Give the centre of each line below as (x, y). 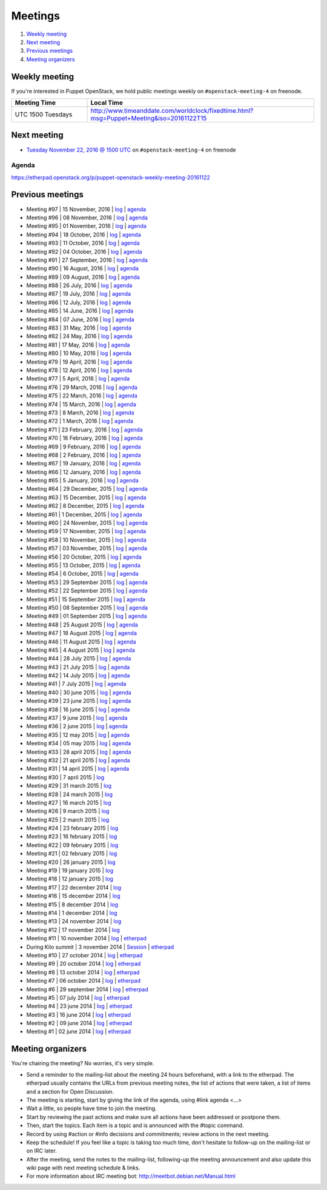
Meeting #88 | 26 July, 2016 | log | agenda (79, 285)
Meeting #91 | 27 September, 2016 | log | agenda (87, 260)
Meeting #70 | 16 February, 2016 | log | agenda (85, 438)
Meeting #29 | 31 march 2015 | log (69, 786)
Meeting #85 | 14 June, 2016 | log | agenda (80, 311)
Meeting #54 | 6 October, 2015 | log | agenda (82, 574)
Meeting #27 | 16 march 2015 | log (69, 802)
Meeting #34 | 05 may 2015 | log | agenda (79, 743)
